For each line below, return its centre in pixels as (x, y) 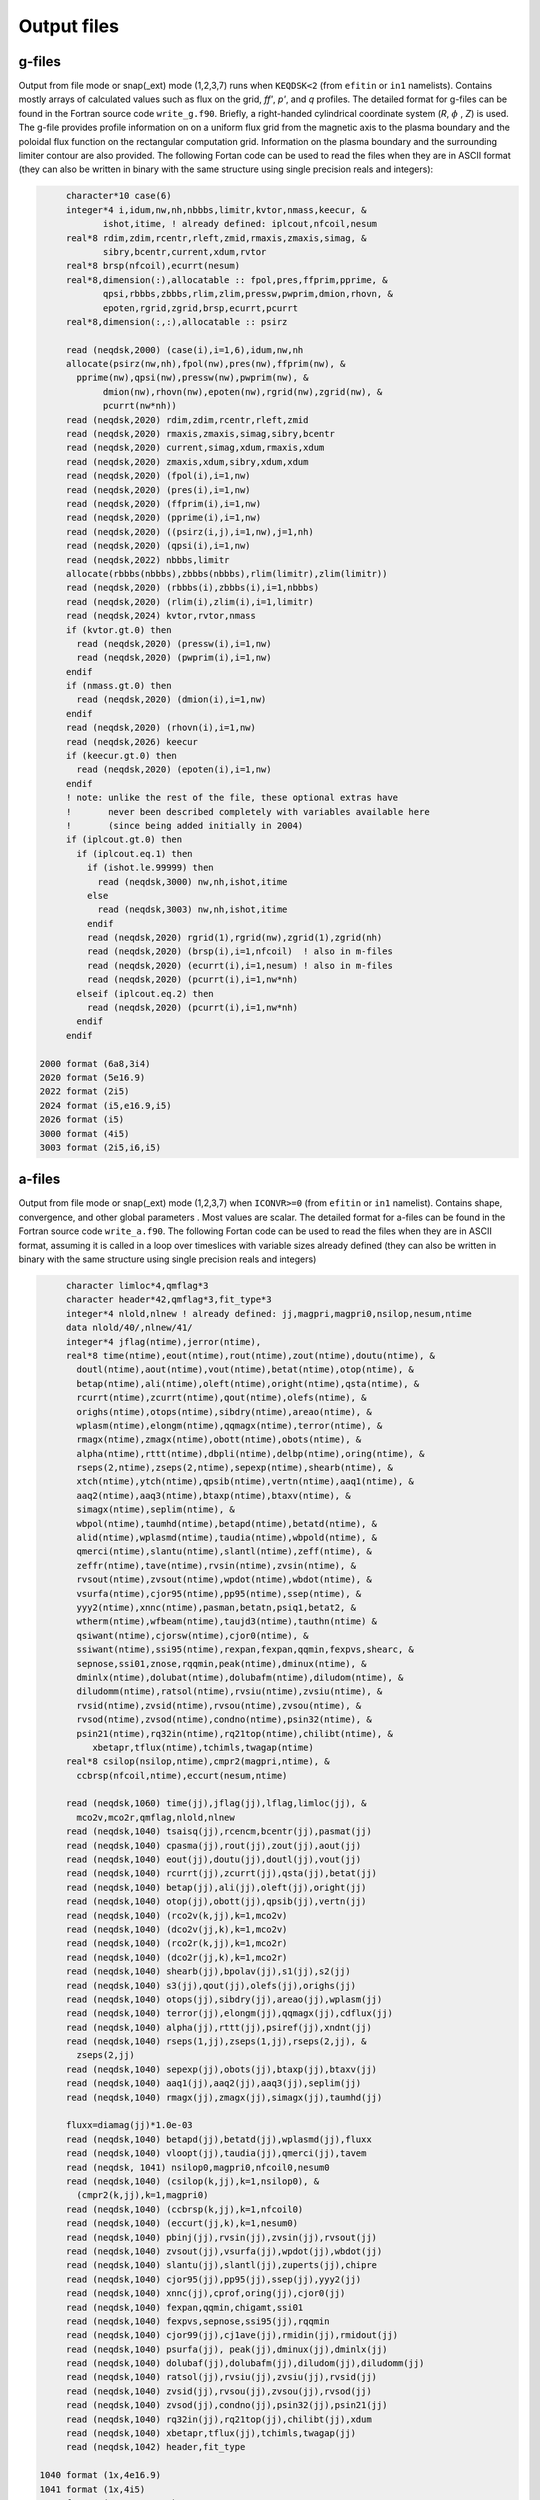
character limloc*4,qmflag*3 (137, 1285)
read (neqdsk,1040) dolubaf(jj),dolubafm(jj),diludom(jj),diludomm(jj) (245, 2363)
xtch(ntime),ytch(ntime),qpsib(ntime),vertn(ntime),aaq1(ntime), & (245, 1481)
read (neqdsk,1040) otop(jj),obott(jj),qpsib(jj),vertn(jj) (216, 1901)
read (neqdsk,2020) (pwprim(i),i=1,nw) (174, 658)
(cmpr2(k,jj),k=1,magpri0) (142, 2195)
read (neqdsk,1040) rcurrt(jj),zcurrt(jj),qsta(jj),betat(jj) (221, 1873)
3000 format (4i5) (84, 1133)
